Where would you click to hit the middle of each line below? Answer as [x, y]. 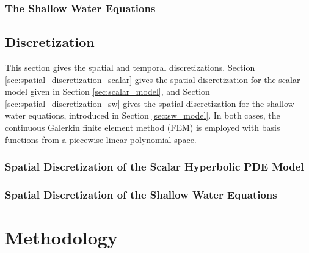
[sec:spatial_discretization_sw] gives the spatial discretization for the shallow [150, 103]
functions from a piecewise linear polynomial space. [101, 139]
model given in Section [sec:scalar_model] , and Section [107, 91]
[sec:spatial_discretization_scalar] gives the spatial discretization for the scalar [153, 79]
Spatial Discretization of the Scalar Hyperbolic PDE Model [154, 167]
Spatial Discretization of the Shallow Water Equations [141, 194]
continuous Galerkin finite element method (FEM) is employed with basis [143, 127]
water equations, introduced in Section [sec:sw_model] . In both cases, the [143, 115]
